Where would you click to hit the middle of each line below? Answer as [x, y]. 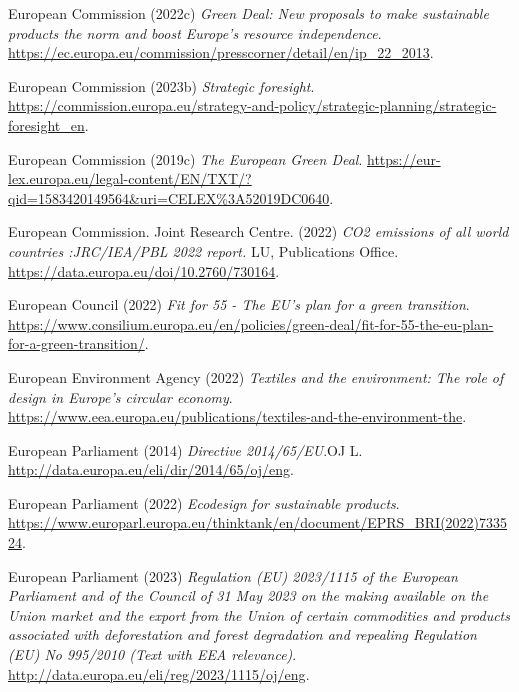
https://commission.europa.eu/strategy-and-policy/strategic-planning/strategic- [252, 105]
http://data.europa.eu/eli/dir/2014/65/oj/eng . [151, 469]
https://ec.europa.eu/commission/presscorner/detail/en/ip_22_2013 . [221, 52]
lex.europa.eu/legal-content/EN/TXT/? [130, 178]
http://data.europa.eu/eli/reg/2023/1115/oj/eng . [159, 673]
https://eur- [403, 158]
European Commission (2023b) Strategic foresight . [161, 85]
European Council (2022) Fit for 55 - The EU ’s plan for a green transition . [239, 304]
